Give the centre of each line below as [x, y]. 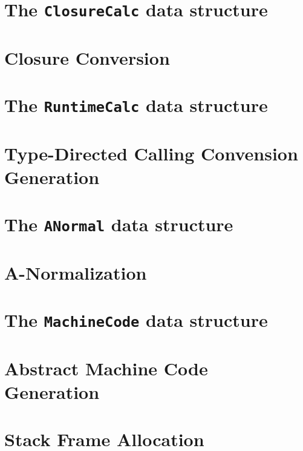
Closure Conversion [87, 57]
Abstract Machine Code [106, 368]
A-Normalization [76, 272]
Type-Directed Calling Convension [151, 153]
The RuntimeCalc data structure [136, 105]
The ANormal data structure [119, 224]
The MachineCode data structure [136, 320]
